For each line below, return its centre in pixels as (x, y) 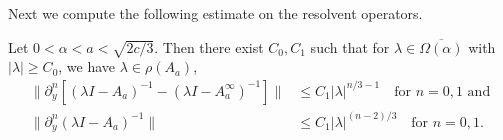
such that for (350, 46)
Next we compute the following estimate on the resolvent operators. (215, 13)
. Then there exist (209, 46)
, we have (87, 66)
